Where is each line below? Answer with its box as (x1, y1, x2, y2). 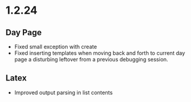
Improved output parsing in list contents (14, 89, 113, 96)
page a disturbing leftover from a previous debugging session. (14, 56, 168, 63)
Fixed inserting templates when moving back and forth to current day (14, 50, 186, 57)
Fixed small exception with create (14, 43, 97, 50)
